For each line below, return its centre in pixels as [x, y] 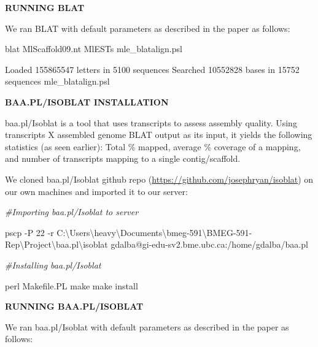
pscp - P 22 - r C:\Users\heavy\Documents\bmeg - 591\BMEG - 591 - [129, 232]
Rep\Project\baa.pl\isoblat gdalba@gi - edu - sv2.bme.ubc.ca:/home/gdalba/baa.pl [157, 244]
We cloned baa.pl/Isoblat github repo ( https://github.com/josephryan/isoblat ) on [159, 179]
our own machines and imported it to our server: [96, 191]
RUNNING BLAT [45, 7]
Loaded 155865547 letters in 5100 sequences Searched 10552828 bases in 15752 [152, 69]
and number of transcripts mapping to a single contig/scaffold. [123, 158]
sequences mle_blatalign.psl [57, 81]
